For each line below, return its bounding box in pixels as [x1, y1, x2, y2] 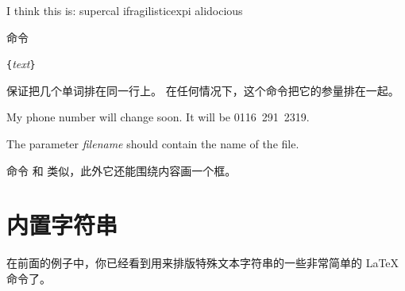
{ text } [6, 56, 36, 72]
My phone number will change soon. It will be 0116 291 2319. [6, 109, 310, 125]
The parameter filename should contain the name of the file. [6, 136, 299, 152]
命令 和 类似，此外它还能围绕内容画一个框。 [6, 162, 237, 178]
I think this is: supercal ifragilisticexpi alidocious [6, 2, 243, 18]
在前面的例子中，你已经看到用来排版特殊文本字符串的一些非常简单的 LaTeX [6, 255, 399, 271]
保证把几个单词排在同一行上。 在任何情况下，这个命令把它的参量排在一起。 [6, 82, 399, 98]
